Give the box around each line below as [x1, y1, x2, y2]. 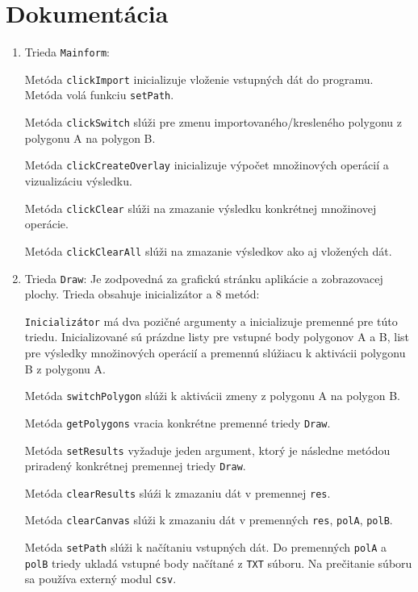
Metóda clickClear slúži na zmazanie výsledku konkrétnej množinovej [24, 199, 377, 216]
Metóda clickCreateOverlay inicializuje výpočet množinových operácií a [24, 156, 389, 173]
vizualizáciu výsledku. [24, 173, 132, 189]
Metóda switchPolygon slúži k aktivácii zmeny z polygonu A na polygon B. [24, 387, 400, 404]
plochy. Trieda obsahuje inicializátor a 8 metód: [24, 286, 260, 302]
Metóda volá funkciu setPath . [24, 86, 174, 103]
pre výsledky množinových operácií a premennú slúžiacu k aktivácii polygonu [24, 344, 406, 361]
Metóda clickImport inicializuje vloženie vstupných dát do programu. [24, 70, 374, 87]
